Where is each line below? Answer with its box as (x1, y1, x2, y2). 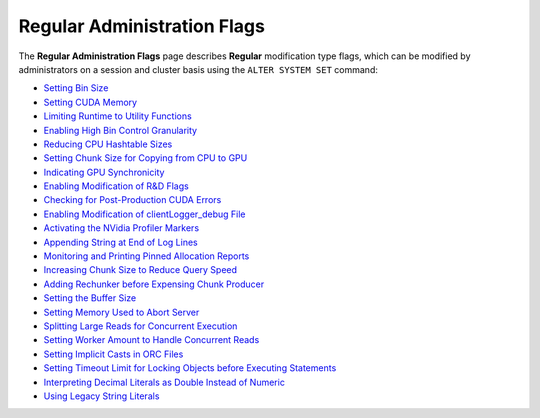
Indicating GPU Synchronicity (43, 166, 165, 178)
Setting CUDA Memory (43, 96, 138, 108)
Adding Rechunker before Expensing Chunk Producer (43, 278, 265, 290)
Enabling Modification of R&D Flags (43, 180, 189, 192)
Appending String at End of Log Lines (43, 236, 199, 248)
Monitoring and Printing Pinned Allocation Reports (43, 250, 250, 262)
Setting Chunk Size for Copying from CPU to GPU (43, 152, 248, 164)
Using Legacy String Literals (43, 390, 160, 402)
